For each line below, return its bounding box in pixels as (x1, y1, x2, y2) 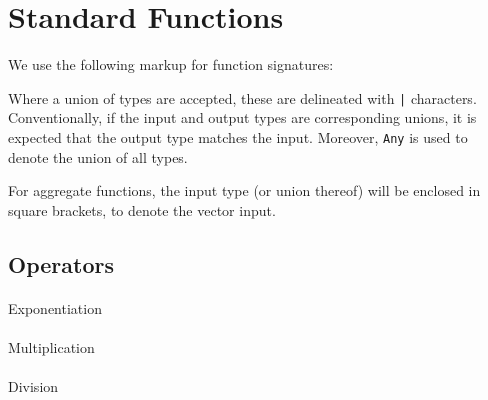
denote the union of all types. (8, 146, 188, 167)
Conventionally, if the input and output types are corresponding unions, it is (8, 107, 477, 128)
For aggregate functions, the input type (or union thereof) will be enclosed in (8, 180, 481, 201)
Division (8, 376, 59, 397)
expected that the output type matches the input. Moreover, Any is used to (8, 126, 468, 147)
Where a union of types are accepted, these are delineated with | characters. (8, 87, 477, 108)
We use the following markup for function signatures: (8, 54, 334, 75)
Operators (8, 248, 114, 279)
